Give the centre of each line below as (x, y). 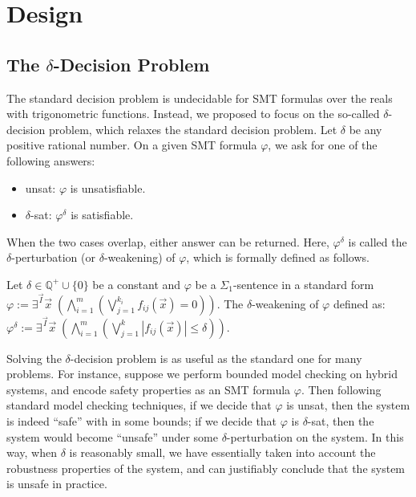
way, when (32, 452)
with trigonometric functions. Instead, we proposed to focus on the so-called (193, 114)
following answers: (51, 160)
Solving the (34, 358)
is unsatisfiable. (108, 187)
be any (366, 129)
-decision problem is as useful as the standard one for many (216, 358)
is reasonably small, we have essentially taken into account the (222, 452)
